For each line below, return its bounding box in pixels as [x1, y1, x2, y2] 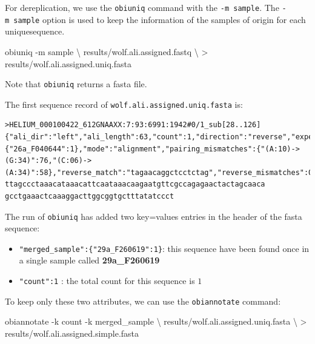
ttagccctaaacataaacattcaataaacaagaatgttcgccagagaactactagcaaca [5, 180, 265, 189]
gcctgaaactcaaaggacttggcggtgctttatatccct [5, 191, 174, 200]
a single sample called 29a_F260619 [19, 254, 160, 266]
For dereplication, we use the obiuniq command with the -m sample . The [5, 1, 279, 13]
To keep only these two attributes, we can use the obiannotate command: [5, 294, 281, 307]
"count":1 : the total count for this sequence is [19, 274, 195, 287]
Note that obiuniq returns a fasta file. [5, 78, 147, 90]
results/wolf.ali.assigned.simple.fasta [5, 326, 139, 339]
